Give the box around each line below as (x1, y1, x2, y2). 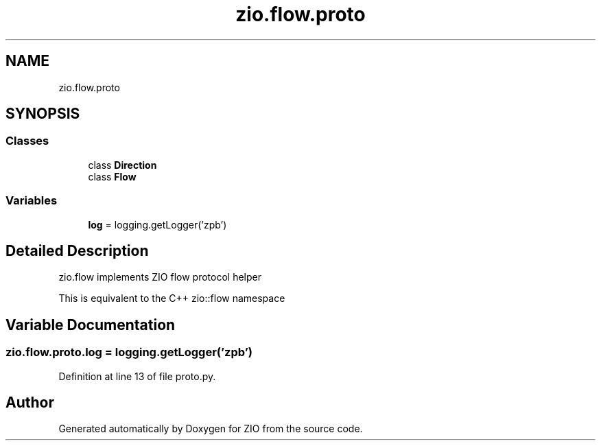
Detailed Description (5, 242, 149, 259)
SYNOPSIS (5, 105, 80, 123)
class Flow (88, 170, 137, 183)
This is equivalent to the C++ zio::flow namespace (58, 292, 285, 305)
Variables (5, 193, 58, 208)
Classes (5, 134, 49, 148)
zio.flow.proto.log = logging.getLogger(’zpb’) (5, 345, 252, 360)
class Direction (88, 159, 157, 171)
